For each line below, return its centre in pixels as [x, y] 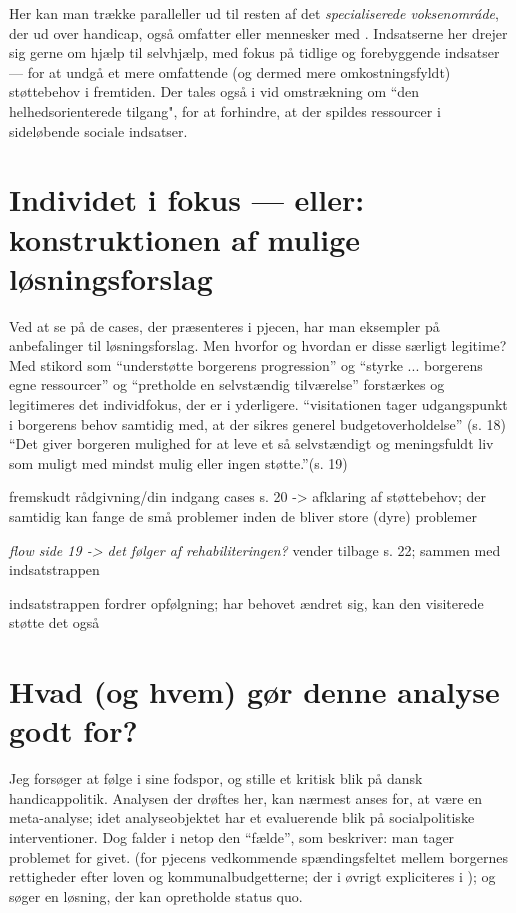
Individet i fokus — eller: [187, 199]
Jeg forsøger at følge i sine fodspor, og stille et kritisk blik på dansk [216, 778]
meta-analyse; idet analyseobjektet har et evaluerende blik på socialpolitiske [242, 817]
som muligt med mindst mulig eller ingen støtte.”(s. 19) [178, 462]
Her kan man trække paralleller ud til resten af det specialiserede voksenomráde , [254, 13]
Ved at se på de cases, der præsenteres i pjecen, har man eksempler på [224, 325]
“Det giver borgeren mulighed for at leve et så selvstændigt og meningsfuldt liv [251, 443]
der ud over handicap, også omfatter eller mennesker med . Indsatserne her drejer [258, 32]
